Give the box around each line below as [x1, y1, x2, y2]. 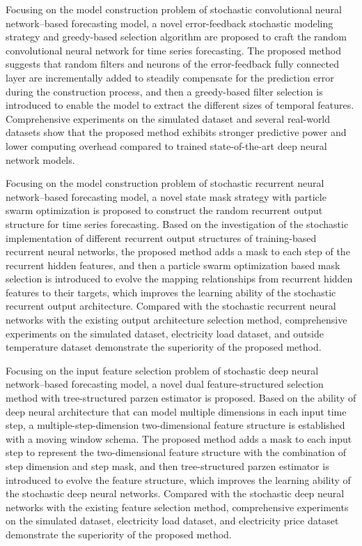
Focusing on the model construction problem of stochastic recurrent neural [6, 176, 324, 190]
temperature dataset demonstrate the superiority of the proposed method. [6, 340, 322, 354]
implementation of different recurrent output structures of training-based [6, 230, 317, 245]
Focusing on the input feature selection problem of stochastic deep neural [6, 363, 319, 377]
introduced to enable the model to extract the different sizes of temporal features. [6, 98, 354, 112]
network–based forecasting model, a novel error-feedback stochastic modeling [6, 15, 333, 30]
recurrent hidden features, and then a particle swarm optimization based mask [6, 257, 340, 272]
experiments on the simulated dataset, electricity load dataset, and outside [6, 326, 324, 340]
